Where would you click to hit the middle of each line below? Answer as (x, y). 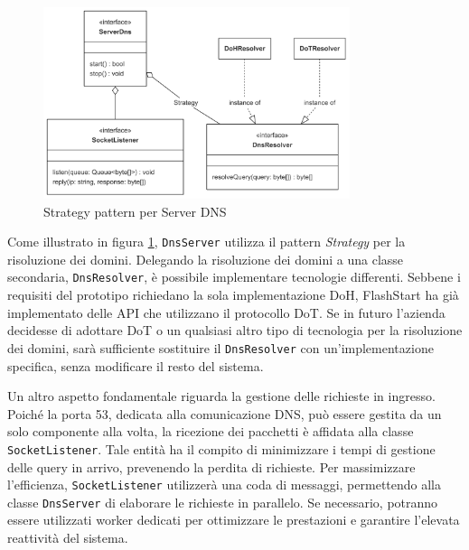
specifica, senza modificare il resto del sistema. (136, 365)
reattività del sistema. (68, 538)
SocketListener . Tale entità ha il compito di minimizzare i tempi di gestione (221, 448)
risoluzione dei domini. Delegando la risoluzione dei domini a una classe (206, 259)
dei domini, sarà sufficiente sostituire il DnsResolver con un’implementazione (220, 347)
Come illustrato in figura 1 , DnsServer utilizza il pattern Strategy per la (206, 242)
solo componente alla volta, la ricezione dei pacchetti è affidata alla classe (211, 431)
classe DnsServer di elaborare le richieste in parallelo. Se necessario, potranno (223, 502)
